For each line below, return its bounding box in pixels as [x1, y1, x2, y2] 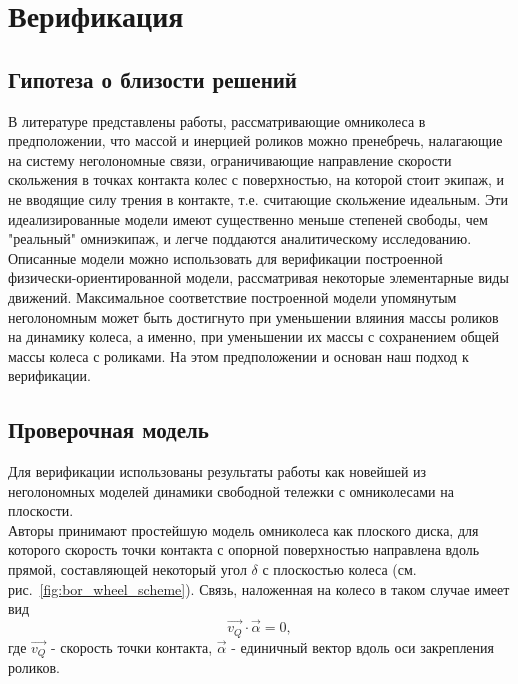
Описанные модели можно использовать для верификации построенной [8, 247, 443, 268]
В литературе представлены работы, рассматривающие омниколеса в [8, 110, 426, 131]
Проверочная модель [8, 414, 209, 445]
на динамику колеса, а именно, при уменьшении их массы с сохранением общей [8, 326, 500, 347]
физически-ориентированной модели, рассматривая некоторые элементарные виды [8, 267, 509, 288]
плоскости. [8, 500, 74, 521]
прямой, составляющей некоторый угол [8, 559, 247, 580]
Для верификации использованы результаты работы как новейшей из [8, 461, 427, 482]
